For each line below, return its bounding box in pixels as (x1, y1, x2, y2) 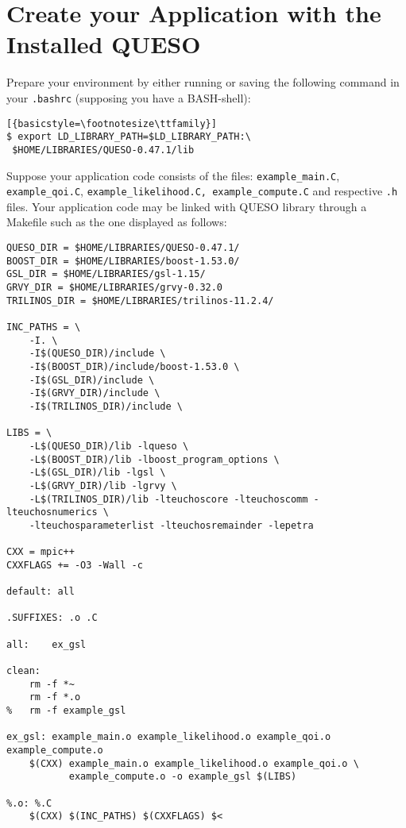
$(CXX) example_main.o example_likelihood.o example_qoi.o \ (29, 757, 359, 769)
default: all (6, 586, 75, 598)
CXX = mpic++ (6, 546, 75, 558)
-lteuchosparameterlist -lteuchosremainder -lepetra (29, 519, 314, 531)
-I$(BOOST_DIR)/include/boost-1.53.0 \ (29, 360, 240, 372)
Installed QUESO (6, 28, 201, 60)
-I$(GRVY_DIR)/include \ (29, 387, 160, 399)
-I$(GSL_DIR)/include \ (29, 374, 155, 386)
